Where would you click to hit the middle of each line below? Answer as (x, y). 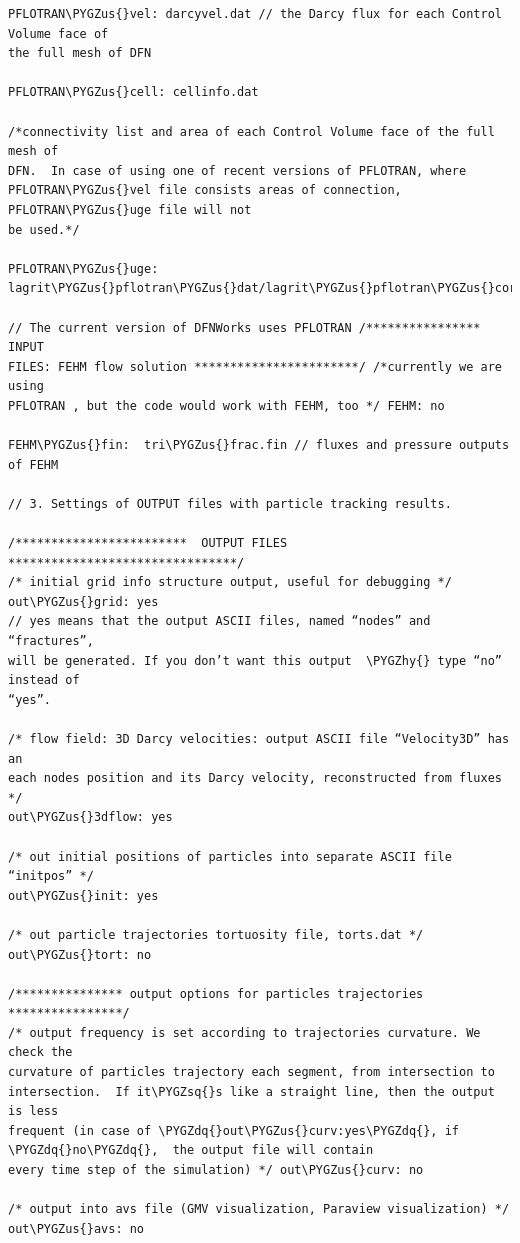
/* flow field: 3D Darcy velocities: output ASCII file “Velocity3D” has (259, 738)
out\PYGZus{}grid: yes (83, 601)
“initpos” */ (51, 876)
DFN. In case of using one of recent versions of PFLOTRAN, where (237, 170)
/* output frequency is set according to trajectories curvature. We (244, 1032)
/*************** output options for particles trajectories (216, 993)
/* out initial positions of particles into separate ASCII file (230, 856)
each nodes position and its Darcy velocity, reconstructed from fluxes (255, 778)
